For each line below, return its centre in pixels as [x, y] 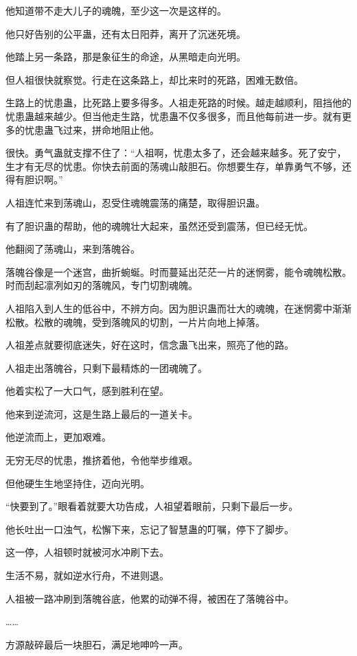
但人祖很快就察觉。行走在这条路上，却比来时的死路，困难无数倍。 [154, 79]
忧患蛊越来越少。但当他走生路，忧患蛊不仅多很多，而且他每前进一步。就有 [174, 116]
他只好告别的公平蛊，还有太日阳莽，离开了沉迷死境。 [126, 33]
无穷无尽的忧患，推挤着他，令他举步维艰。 [102, 460]
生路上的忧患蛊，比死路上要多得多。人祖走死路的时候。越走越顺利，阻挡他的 [178, 103]
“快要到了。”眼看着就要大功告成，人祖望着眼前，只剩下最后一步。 [152, 506]
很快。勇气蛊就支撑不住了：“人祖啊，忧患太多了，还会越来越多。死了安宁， [176, 153]
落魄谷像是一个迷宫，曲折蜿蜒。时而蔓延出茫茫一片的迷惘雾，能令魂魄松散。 [178, 271]
